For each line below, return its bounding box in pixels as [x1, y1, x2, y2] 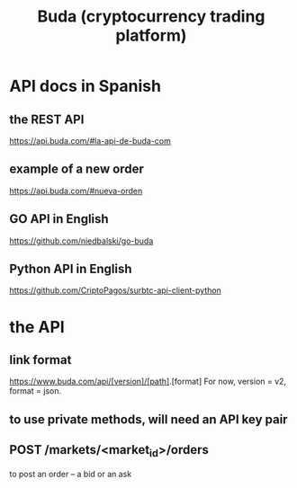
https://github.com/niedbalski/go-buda [9, 235, 154, 246]
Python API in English [9, 262, 132, 277]
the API [9, 316, 65, 337]
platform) [115, 25, 187, 46]
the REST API [9, 111, 85, 127]
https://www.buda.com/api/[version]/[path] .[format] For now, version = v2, [9, 376, 286, 387]
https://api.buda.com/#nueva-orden [9, 185, 143, 196]
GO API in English [9, 211, 110, 226]
